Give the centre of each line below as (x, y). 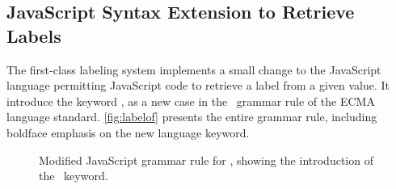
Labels (34, 35)
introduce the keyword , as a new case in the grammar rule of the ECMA (191, 101)
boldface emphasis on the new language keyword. (128, 132)
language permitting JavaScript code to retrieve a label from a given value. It (198, 85)
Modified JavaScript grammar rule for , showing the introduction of (206, 160)
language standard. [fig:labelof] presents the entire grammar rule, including (192, 117)
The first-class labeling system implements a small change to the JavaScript (194, 69)
